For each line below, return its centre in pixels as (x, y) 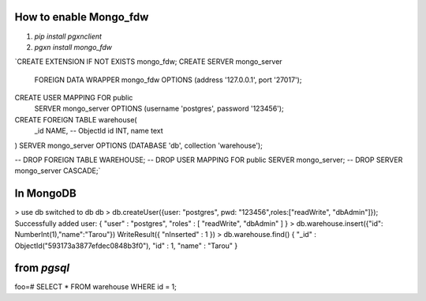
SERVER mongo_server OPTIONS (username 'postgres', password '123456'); (159, 109)
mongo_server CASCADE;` (58, 171)
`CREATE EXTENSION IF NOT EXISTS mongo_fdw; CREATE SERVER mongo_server (149, 62)
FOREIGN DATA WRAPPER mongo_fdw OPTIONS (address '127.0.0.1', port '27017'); (168, 80)
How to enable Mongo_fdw (82, 17)
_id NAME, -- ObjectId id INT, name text (99, 131)
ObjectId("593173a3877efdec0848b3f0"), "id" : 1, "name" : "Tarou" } (126, 246)
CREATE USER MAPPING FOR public (74, 98)
